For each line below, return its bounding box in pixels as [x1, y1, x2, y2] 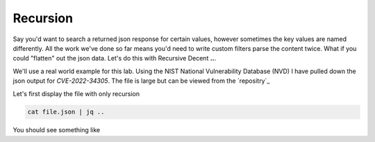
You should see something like [12, 126, 101, 134]
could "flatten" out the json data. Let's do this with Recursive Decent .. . [12, 54, 217, 63]
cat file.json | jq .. [27, 108, 105, 116]
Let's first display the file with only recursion [12, 89, 140, 97]
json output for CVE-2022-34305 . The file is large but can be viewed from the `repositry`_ [12, 77, 270, 85]
